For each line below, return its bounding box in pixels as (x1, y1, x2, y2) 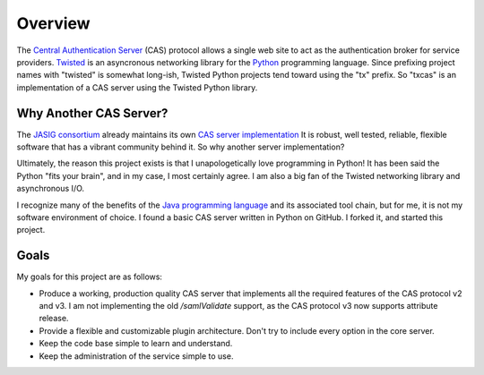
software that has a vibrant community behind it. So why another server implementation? (16, 141, 345, 152)
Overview (16, 13, 91, 33)
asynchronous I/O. (16, 183, 85, 194)
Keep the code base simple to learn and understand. (39, 338, 233, 349)
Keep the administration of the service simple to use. (39, 350, 234, 362)
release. (39, 313, 69, 324)
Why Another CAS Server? (16, 106, 169, 121)
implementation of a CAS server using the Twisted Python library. (16, 81, 258, 93)
